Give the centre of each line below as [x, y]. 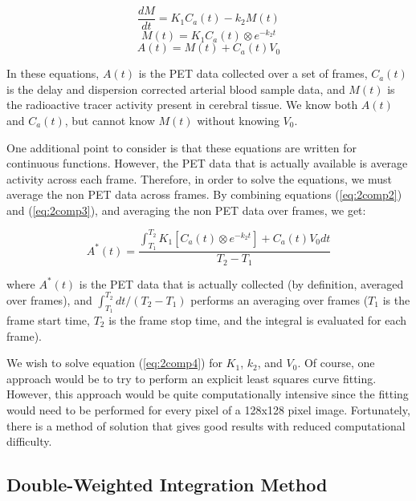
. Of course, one [336, 363]
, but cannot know [110, 120]
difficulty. [29, 441]
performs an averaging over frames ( [279, 299]
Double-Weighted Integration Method [167, 485]
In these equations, [53, 73]
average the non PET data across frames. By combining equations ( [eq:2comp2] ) [204, 194]
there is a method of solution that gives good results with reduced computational [206, 425]
